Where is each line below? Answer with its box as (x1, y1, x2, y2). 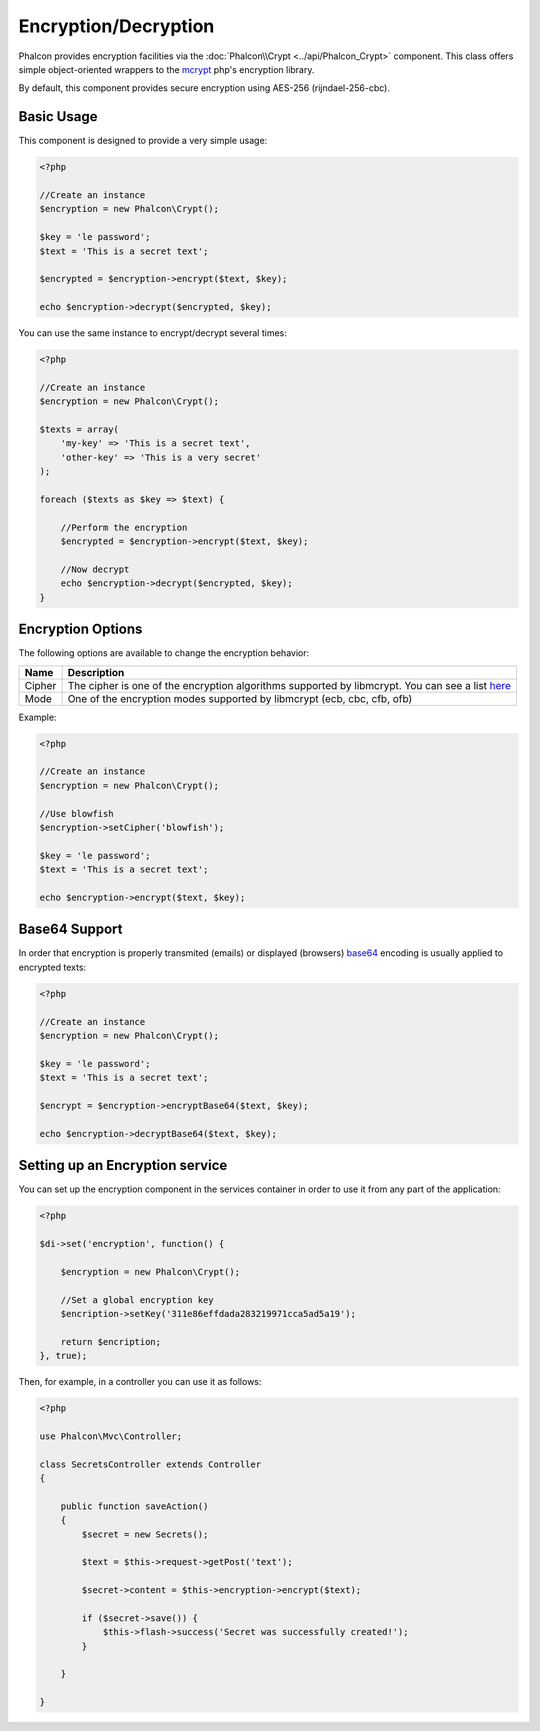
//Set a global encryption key (60, 1294, 214, 1305)
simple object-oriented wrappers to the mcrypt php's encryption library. (18, 63, 315, 75)
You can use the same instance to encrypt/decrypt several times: (18, 327, 287, 339)
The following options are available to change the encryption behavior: (18, 647, 310, 659)
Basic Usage (18, 108, 98, 125)
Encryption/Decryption (18, 15, 215, 37)
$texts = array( (39, 424, 120, 435)
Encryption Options (18, 621, 143, 638)
